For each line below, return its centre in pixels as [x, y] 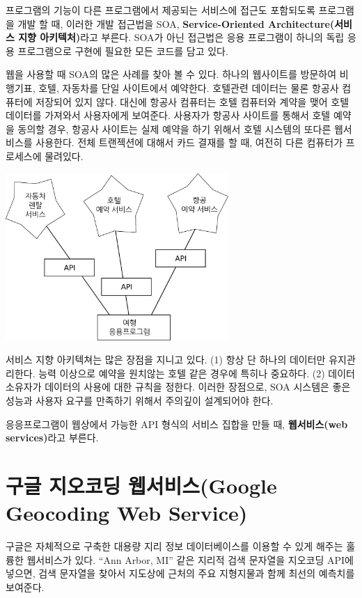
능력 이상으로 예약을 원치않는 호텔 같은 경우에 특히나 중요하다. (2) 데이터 [197, 373]
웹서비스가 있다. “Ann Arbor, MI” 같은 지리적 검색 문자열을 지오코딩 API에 [190, 559]
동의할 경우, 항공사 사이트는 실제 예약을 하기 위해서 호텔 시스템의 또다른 [174, 128]
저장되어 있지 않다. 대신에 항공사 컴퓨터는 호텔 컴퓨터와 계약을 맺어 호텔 [192, 101]
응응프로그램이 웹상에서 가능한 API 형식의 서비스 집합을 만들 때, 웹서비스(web [177, 424]
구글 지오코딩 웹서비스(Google [141, 485]
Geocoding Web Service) [127, 513]
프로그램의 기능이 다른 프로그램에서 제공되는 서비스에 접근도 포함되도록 [160, 10]
